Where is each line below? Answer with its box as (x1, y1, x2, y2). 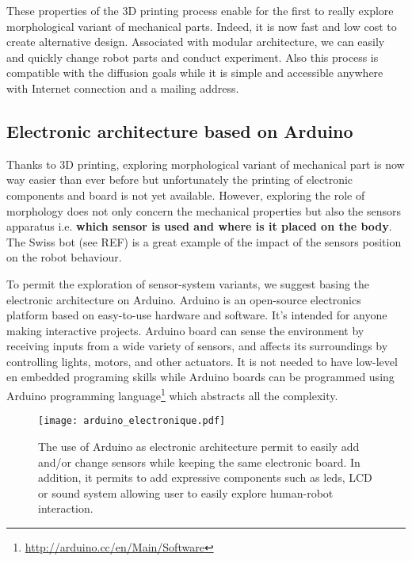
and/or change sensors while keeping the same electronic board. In (38, 453, 360, 470)
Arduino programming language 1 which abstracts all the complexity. (6, 385, 338, 403)
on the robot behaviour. (6, 249, 122, 265)
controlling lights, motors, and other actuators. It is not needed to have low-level (6, 353, 398, 369)
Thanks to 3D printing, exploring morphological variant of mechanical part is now (6, 155, 405, 172)
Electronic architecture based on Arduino (6, 118, 353, 143)
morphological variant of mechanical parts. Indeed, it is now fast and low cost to (6, 17, 397, 34)
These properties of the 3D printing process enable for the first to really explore (6, 2, 394, 18)
